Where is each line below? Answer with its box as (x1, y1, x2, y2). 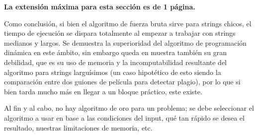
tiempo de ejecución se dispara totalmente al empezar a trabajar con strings (4, 28, 236, 38)
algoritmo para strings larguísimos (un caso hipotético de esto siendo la (4, 67, 221, 77)
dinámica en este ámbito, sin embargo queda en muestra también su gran (4, 47, 227, 58)
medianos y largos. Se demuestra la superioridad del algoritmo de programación (4, 37, 247, 48)
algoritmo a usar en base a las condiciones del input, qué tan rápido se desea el (4, 112, 245, 123)
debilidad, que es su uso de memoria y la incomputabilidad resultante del (4, 57, 227, 67)
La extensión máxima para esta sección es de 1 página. (4, 1, 195, 11)
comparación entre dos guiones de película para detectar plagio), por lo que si (4, 76, 241, 87)
